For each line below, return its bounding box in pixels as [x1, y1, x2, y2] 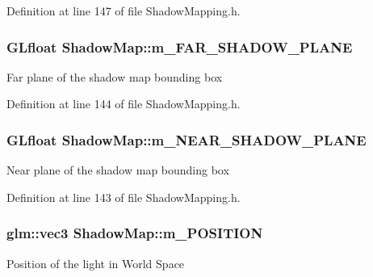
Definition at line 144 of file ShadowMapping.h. [6, 95, 241, 112]
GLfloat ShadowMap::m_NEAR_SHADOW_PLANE [6, 129, 367, 149]
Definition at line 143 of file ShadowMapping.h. [6, 188, 241, 205]
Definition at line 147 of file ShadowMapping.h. [6, 2, 241, 19]
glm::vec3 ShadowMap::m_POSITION [6, 223, 263, 243]
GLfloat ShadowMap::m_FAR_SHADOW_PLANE [6, 36, 353, 57]
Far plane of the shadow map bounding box [6, 68, 223, 85]
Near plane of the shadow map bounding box [6, 162, 229, 178]
